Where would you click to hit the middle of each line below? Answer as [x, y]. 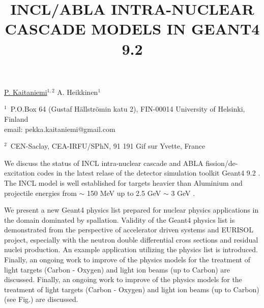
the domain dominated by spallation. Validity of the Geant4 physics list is [120, 219]
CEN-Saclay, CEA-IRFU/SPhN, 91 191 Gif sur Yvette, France [108, 146]
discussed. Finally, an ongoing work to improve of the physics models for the [123, 279]
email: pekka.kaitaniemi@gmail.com [60, 129]
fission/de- [222, 163]
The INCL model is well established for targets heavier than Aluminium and [123, 182]
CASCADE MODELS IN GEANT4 [132, 29]
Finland [16, 118]
